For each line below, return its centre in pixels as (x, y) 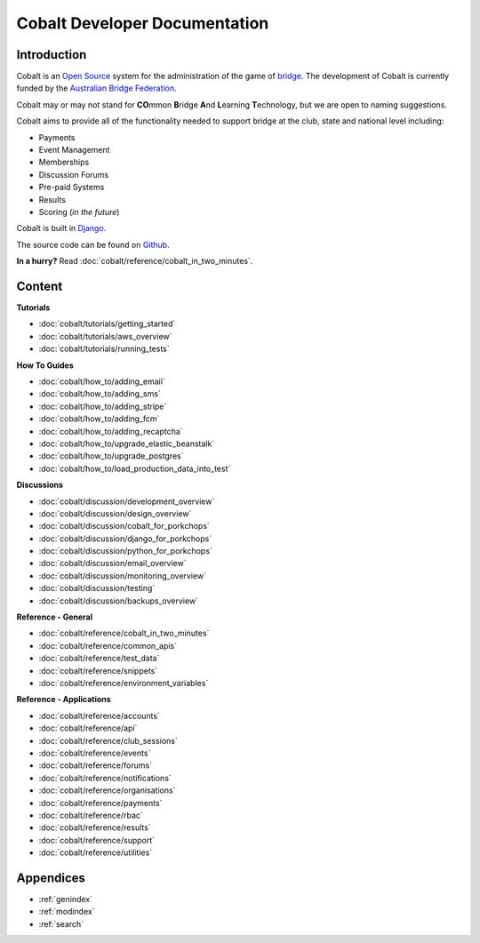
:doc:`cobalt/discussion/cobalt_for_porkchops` (124, 526)
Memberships (64, 162)
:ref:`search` (61, 923)
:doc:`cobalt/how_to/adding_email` (102, 381)
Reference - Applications (64, 699)
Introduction (52, 55)
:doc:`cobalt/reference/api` (88, 728)
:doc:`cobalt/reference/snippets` (98, 670)
